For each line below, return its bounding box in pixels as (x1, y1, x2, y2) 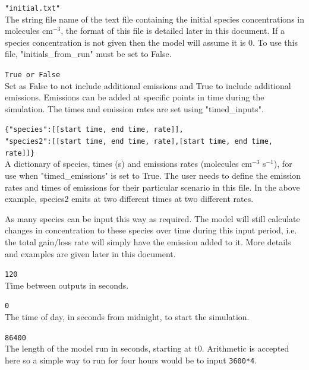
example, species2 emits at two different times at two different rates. (5, 192, 254, 205)
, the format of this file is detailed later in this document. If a (61, 24, 285, 37)
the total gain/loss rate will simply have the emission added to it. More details (5, 236, 291, 248)
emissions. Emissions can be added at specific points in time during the (5, 91, 264, 103)
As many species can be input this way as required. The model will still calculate (5, 212, 300, 224)
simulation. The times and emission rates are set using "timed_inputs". (5, 102, 264, 115)
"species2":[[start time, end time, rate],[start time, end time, (5, 137, 273, 146)
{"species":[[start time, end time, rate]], (5, 125, 184, 134)
